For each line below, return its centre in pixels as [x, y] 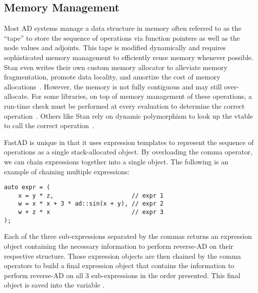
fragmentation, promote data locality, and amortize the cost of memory [112, 77]
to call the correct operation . [49, 125]
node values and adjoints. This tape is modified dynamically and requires [115, 47]
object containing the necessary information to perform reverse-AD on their [119, 246]
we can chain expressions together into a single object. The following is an [116, 161]
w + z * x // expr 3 [91, 212]
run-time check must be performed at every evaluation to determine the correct [125, 106]
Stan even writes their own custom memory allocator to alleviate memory [116, 67]
